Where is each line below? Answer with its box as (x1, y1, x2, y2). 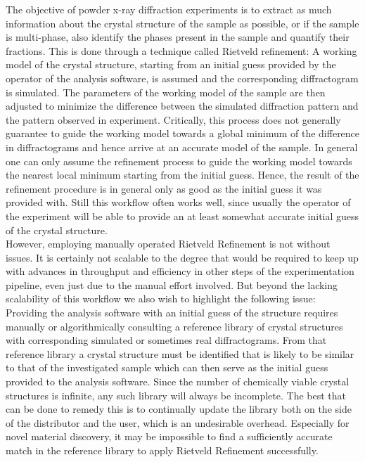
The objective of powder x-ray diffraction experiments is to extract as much (6, 2, 332, 16)
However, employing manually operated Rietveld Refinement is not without (6, 236, 331, 251)
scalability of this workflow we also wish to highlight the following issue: (6, 291, 316, 306)
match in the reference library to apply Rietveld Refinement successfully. (6, 443, 319, 457)
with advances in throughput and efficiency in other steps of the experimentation (6, 264, 354, 278)
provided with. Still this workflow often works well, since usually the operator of (6, 195, 351, 210)
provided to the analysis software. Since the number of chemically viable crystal (6, 374, 350, 389)
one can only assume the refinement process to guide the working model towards (6, 153, 352, 168)
